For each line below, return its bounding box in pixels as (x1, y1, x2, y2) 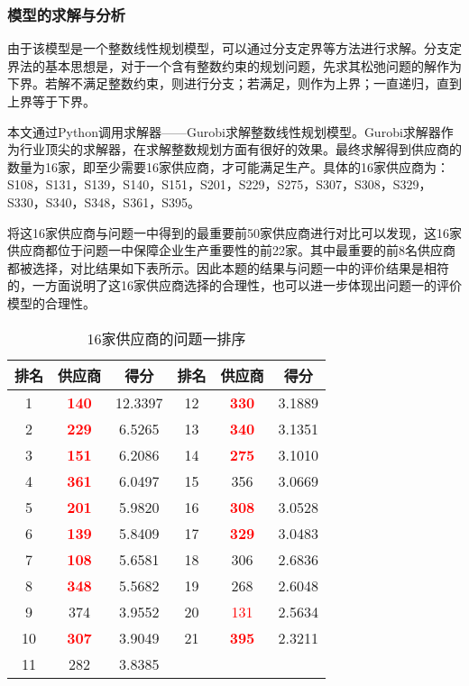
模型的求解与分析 (7, 3, 125, 25)
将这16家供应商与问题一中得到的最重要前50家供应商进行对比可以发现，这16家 (7, 223, 462, 242)
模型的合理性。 (7, 293, 96, 312)
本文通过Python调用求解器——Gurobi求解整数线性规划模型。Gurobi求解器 (7, 122, 441, 141)
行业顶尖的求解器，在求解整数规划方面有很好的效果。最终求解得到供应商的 (19, 140, 462, 159)
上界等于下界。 (7, 92, 96, 110)
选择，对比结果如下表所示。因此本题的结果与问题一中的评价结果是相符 (32, 258, 449, 277)
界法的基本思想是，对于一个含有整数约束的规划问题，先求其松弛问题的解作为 (7, 56, 462, 75)
